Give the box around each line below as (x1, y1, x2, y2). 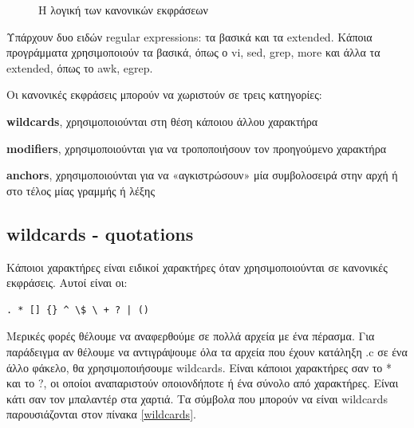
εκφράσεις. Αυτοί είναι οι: (6, 274, 128, 291)
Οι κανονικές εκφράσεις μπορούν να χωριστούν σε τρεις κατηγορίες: (6, 86, 322, 103)
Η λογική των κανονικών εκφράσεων (38, 2, 208, 18)
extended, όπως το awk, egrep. (6, 59, 153, 76)
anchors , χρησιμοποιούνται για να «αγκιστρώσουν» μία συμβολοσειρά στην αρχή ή (6, 167, 398, 183)
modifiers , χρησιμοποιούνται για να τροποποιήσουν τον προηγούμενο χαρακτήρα (6, 139, 386, 156)
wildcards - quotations (6, 221, 194, 245)
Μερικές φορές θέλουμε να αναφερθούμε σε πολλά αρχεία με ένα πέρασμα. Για (6, 328, 375, 344)
